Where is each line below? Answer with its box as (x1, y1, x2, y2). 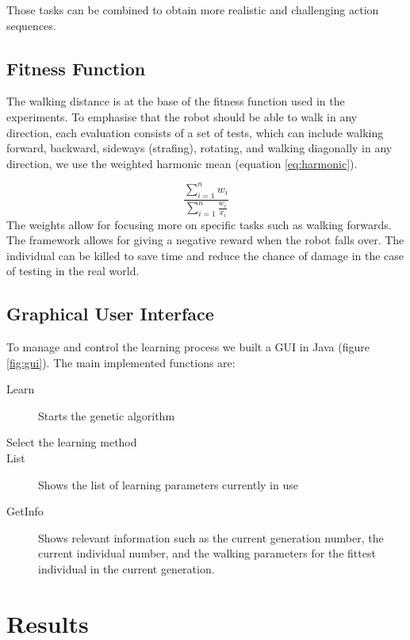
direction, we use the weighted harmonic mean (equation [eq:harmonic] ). (6, 155, 358, 171)
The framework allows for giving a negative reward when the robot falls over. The (6, 232, 404, 248)
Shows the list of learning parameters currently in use (38, 476, 298, 492)
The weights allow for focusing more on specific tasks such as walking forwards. (6, 216, 392, 232)
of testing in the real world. (6, 263, 140, 279)
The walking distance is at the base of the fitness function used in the (6, 93, 345, 109)
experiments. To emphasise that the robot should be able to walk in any (6, 108, 358, 125)
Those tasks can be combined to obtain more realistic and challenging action (6, 2, 379, 17)
